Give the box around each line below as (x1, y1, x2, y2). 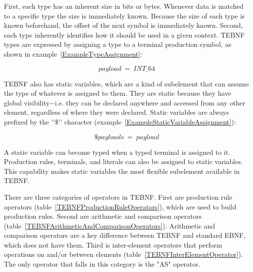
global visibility (4, 97, 50, 107)
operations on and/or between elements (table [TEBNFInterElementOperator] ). (4, 249, 243, 259)
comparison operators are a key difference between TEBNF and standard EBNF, (4, 230, 246, 240)
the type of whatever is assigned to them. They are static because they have (4, 88, 232, 98)
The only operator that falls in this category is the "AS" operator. (4, 259, 200, 269)
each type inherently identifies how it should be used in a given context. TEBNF (4, 29, 245, 40)
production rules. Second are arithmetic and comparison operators (4, 211, 202, 221)
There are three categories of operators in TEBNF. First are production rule (4, 191, 233, 202)
